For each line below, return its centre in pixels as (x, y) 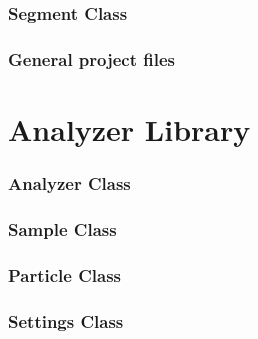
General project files (92, 58)
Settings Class (66, 320)
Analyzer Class (69, 182)
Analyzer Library (129, 128)
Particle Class (65, 274)
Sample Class (62, 228)
